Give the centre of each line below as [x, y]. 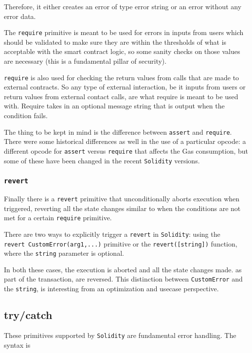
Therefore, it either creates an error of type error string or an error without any [123, 6]
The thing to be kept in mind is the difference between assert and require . [118, 132]
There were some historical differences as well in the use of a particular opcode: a [125, 141]
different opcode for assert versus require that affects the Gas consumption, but [126, 150]
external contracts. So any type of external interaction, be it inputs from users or [125, 87]
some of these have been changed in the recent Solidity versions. [102, 160]
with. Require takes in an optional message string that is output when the [114, 106]
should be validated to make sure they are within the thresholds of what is [115, 42]
